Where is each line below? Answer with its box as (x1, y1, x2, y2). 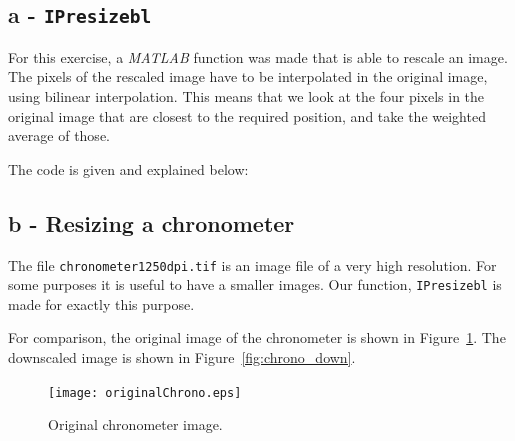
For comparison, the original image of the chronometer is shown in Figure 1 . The (8, 327, 506, 348)
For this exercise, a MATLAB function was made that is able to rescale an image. (8, 46, 508, 67)
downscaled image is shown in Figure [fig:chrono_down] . (8, 347, 356, 368)
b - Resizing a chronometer (8, 207, 295, 238)
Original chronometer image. (48, 414, 223, 435)
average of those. (8, 125, 110, 146)
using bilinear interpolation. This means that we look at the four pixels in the (8, 85, 485, 106)
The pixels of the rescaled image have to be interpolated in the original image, (8, 66, 488, 87)
